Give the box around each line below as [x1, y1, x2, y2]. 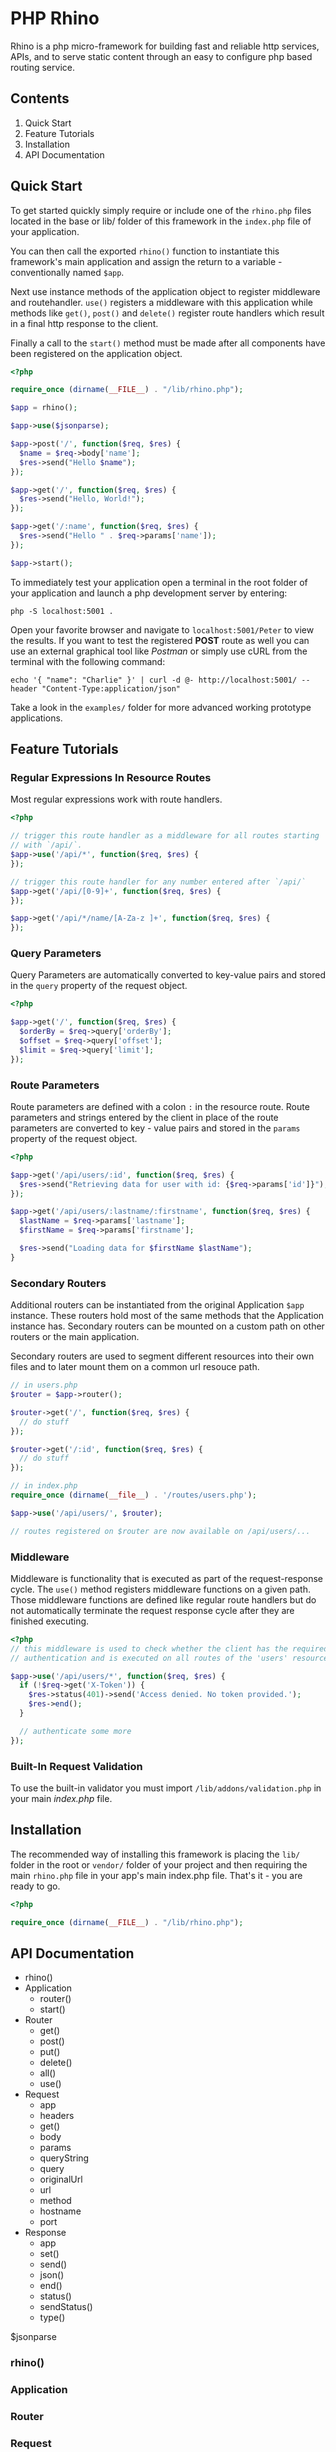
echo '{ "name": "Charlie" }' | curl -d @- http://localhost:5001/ [10, 675, 298, 685]
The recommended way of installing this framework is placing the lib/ [10, 1848, 301, 1860]
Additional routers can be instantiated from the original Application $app [10, 1299, 305, 1311]
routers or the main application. [10, 1331, 140, 1343]
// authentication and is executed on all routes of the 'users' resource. [10, 1653, 333, 1663]
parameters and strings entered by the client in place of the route [10, 1111, 279, 1123]
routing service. [10, 61, 75, 73]
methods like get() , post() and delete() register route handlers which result [10, 307, 325, 319]
